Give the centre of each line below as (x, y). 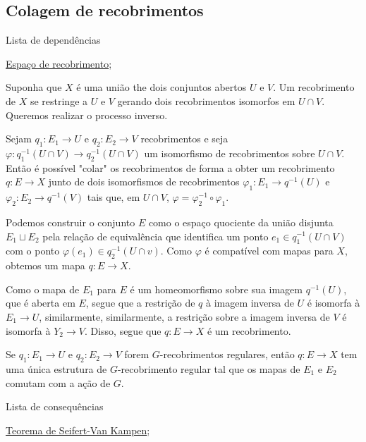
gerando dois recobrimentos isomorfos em (206, 100)
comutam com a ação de (58, 382)
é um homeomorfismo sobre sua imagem (216, 289)
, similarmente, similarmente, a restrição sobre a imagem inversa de (184, 316)
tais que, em (114, 197)
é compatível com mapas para (269, 251)
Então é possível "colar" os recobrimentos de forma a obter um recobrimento (170, 167)
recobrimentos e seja (184, 139)
